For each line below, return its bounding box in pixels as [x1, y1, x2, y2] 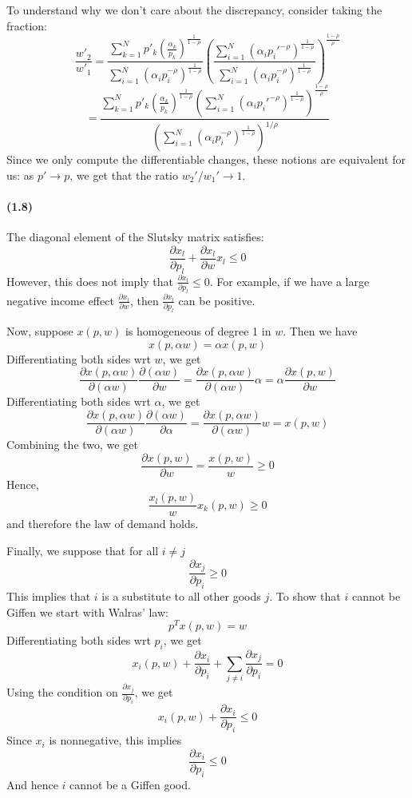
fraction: [6, 17, 48, 34]
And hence [6, 776, 58, 792]
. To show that [269, 587, 341, 604]
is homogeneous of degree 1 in [125, 323, 271, 339]
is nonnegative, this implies [49, 732, 182, 748]
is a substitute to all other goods [101, 587, 261, 604]
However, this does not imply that [6, 272, 174, 289]
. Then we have [283, 323, 358, 339]
